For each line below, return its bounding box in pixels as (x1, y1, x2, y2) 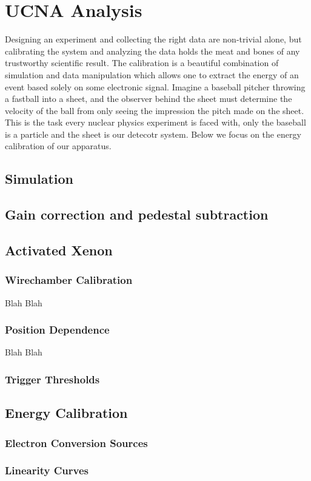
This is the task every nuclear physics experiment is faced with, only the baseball (5, 116, 306, 129)
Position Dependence (5, 322, 110, 337)
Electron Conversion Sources (5, 435, 148, 450)
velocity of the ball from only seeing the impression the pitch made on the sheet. (5, 104, 304, 116)
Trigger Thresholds (5, 371, 100, 386)
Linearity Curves (5, 463, 89, 478)
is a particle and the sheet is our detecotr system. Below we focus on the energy (5, 127, 301, 140)
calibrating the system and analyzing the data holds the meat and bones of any (5, 44, 300, 57)
